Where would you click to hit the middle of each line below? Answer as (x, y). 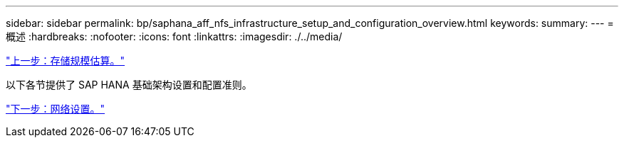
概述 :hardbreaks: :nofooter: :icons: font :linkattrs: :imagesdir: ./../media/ (174, 36)
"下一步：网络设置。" (56, 109)
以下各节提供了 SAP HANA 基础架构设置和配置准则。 (129, 85)
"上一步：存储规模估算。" (66, 61)
